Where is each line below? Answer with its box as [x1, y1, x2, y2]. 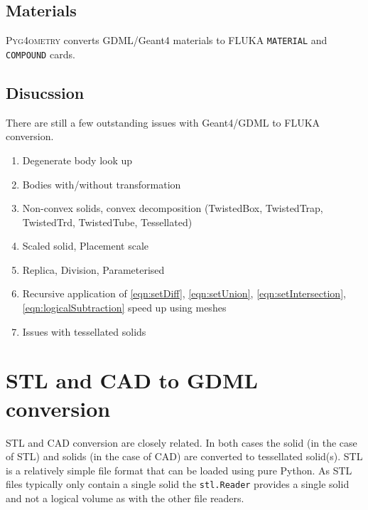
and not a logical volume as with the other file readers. [6, 491, 244, 505]
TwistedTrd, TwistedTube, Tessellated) [22, 214, 193, 229]
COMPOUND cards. [6, 46, 75, 61]
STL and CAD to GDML [6, 366, 258, 395]
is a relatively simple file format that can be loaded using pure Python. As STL [6, 462, 352, 477]
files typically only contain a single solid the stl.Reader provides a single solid [6, 477, 350, 492]
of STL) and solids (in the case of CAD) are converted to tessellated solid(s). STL [6, 449, 363, 464]
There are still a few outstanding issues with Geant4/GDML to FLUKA [6, 115, 320, 129]
